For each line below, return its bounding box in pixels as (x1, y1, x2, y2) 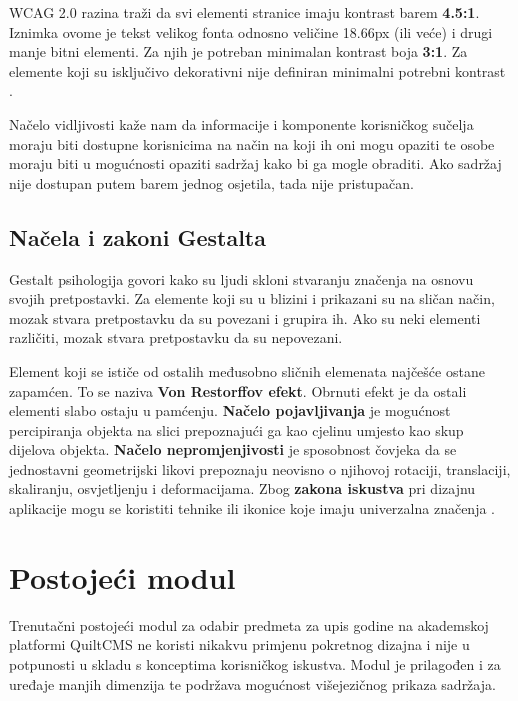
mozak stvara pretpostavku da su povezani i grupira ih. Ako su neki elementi (9, 307, 481, 328)
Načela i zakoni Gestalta (9, 221, 266, 252)
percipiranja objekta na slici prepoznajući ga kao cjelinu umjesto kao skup (9, 419, 464, 440)
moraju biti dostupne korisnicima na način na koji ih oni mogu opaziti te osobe (9, 133, 495, 154)
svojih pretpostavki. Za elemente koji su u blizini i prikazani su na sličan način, (9, 288, 495, 309)
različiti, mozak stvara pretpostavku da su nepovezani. (9, 327, 343, 348)
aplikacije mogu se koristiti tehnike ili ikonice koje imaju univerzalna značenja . (9, 498, 495, 519)
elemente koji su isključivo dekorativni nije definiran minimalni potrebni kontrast (9, 60, 506, 81)
